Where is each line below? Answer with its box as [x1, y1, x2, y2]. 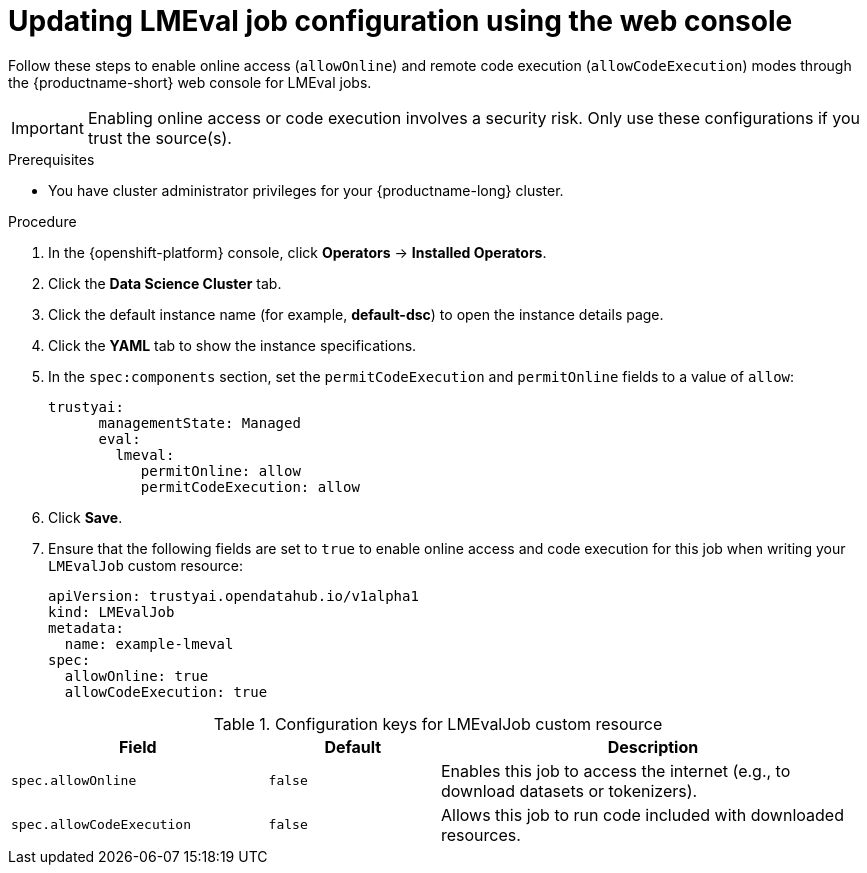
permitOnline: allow [140, 462, 301, 479]
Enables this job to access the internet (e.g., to [440, 760, 791, 781]
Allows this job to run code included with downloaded [440, 804, 844, 825]
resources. [440, 824, 521, 845]
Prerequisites [8, 150, 95, 168]
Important [11, 117, 84, 138]
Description [607, 736, 699, 757]
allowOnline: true [64, 667, 209, 684]
